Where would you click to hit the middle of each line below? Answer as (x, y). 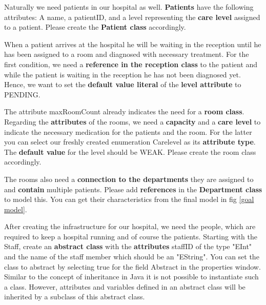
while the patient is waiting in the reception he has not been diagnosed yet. (122, 74)
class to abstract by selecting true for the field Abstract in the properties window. (132, 266)
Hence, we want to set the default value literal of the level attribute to (123, 84)
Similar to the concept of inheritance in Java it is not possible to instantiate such (131, 277)
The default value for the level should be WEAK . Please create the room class (130, 151)
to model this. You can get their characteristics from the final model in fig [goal (129, 199)
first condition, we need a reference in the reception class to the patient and (131, 64)
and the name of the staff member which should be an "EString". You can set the (132, 257)
